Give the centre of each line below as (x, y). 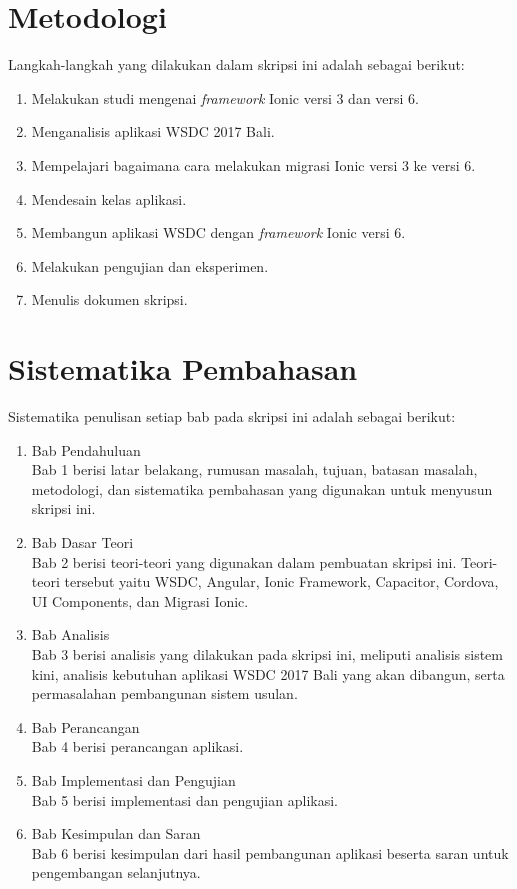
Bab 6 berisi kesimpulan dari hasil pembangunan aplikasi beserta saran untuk (270, 852)
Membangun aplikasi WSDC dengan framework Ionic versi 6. (218, 232)
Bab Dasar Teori (82, 541)
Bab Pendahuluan (86, 449)
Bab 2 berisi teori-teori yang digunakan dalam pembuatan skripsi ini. (244, 561)
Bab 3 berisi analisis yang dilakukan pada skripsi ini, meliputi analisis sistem (267, 653)
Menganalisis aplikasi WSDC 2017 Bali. (153, 131)
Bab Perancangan (85, 726)
